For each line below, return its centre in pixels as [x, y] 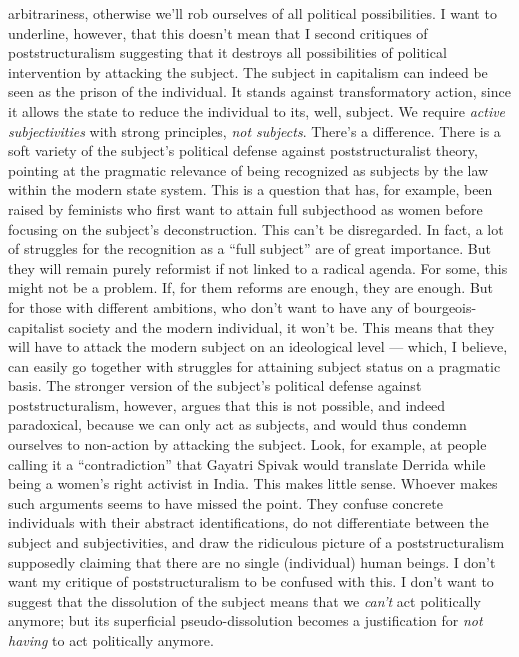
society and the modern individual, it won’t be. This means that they [281, 326]
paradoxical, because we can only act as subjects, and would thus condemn [237, 424]
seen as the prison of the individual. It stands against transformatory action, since [259, 91]
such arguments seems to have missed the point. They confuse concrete [225, 502]
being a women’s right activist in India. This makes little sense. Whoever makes [253, 483]
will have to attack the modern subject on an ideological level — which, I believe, [258, 346]
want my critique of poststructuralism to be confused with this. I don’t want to [251, 581]
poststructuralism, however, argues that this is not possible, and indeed [227, 404]
